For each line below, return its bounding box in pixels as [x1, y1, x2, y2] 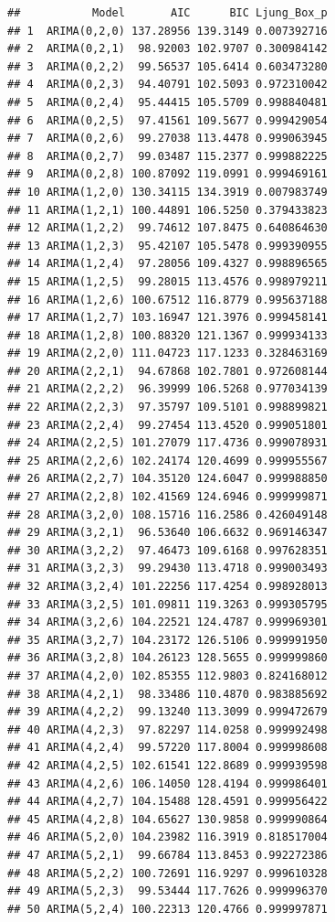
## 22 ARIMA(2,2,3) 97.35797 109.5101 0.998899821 [7, 401, 328, 414]
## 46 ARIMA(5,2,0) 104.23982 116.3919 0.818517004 [7, 831, 328, 844]
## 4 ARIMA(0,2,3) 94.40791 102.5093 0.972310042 [7, 78, 328, 91]
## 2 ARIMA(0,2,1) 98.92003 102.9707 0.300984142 [7, 42, 328, 56]
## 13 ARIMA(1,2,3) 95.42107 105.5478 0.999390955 [7, 239, 328, 252]
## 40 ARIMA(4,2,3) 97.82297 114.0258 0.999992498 [7, 723, 328, 736]
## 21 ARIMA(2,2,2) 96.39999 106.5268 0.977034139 [7, 382, 328, 396]
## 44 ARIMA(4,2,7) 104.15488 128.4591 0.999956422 [7, 795, 328, 809]
